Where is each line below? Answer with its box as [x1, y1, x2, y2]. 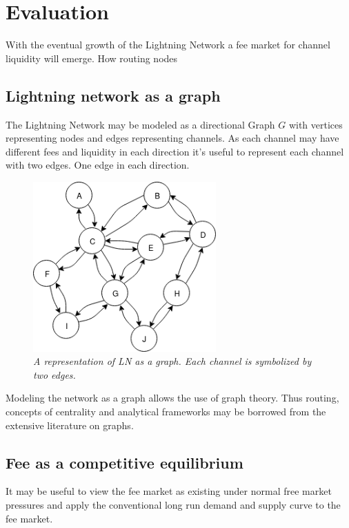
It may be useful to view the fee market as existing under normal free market [6, 484, 332, 498]
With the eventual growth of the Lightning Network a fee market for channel [6, 37, 330, 52]
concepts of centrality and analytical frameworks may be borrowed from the [6, 404, 326, 418]
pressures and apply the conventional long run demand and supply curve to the [6, 497, 341, 511]
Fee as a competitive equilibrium [6, 451, 243, 473]
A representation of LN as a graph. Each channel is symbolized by [33, 354, 312, 368]
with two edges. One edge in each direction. [6, 158, 190, 172]
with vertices [288, 117, 343, 131]
